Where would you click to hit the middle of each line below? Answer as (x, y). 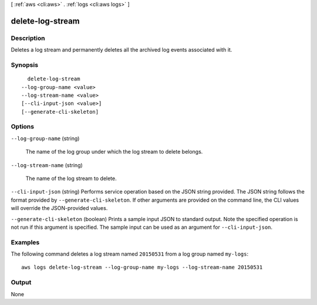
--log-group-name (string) (45, 138)
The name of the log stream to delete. (71, 178)
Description (28, 38)
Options (23, 127)
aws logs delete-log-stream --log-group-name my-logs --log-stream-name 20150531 (142, 267)
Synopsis (24, 65)
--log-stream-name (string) (47, 165)
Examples (25, 242)
